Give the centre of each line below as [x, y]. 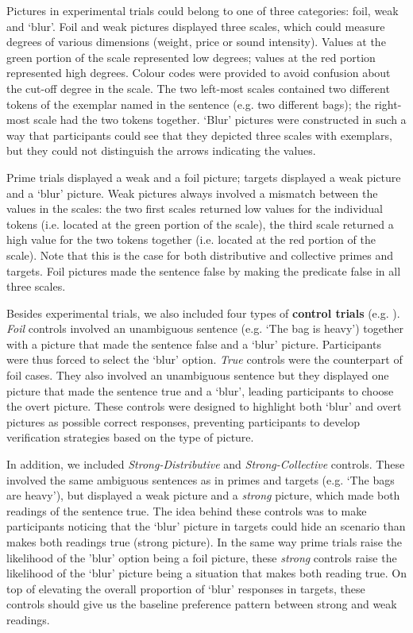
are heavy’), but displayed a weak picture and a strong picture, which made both [203, 495]
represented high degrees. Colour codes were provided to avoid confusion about [199, 73]
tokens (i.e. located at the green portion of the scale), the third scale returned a [200, 224]
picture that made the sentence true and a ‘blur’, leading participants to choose [200, 390]
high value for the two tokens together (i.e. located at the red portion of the [191, 239]
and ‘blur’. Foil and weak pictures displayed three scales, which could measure [196, 26]
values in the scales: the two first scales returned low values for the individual [195, 208]
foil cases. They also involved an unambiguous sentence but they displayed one [198, 375]
